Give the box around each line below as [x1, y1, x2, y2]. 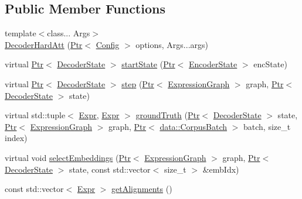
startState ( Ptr [121, 58, 175, 70]
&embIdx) [202, 163, 239, 175]
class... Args [47, 27, 90, 39]
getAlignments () [111, 183, 172, 195]
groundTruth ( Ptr [135, 109, 200, 121]
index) [5, 132, 28, 144]
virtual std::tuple [5, 109, 66, 121]
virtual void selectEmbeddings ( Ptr [5, 151, 131, 163]
